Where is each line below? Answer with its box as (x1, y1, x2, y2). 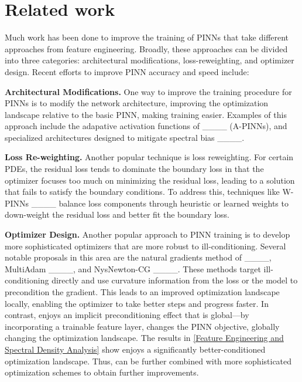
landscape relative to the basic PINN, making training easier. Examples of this (5, 108, 287, 120)
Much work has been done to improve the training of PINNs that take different (5, 31, 289, 43)
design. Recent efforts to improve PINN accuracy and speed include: (5, 65, 249, 77)
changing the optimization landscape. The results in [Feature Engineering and (5, 332, 284, 344)
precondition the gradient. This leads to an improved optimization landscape (5, 286, 280, 298)
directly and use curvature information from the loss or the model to (52, 274, 298, 286)
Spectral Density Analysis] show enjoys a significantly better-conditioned (5, 343, 266, 355)
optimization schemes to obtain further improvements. (5, 366, 199, 378)
